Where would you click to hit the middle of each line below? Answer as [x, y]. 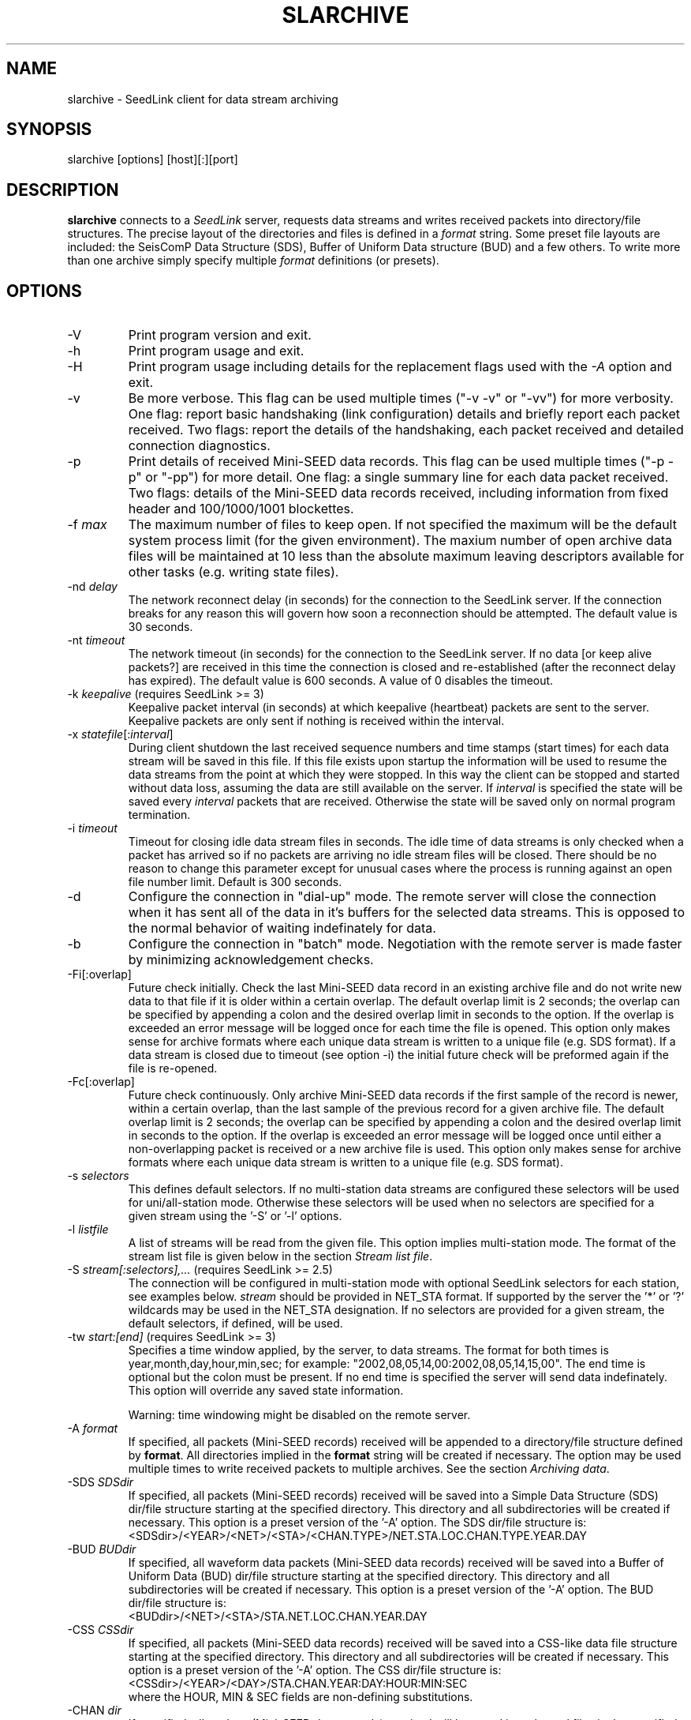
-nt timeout [96, 640]
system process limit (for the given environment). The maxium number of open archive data [400, 541]
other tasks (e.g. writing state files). [233, 572]
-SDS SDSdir [101, 1482]
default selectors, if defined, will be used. [235, 1324]
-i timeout [92, 828]
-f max [87, 525]
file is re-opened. [173, 1068]
